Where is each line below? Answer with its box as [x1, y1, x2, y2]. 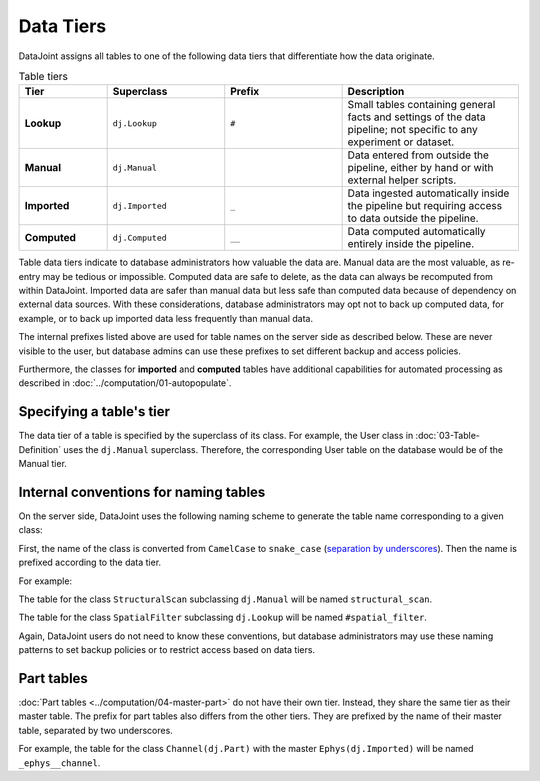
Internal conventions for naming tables [18, 483, 266, 500]
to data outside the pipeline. [347, 211, 479, 225]
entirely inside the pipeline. [347, 237, 475, 251]
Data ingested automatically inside [347, 186, 510, 200]
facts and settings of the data [347, 110, 486, 124]
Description [347, 85, 405, 99]
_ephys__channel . [18, 756, 101, 769]
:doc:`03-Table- [415, 430, 480, 442]
